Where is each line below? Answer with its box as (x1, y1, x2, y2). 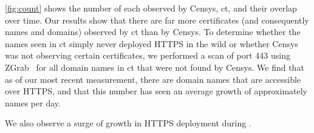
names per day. (5, 96, 61, 109)
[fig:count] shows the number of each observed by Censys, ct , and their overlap (5, 2, 297, 14)
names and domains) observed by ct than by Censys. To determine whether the (5, 25, 301, 38)
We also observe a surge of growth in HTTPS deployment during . (5, 117, 251, 129)
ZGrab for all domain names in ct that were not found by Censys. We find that (5, 60, 304, 73)
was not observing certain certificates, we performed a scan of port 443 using (5, 49, 290, 62)
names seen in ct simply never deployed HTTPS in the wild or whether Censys (5, 37, 298, 50)
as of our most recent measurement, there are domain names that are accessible (5, 73, 301, 85)
